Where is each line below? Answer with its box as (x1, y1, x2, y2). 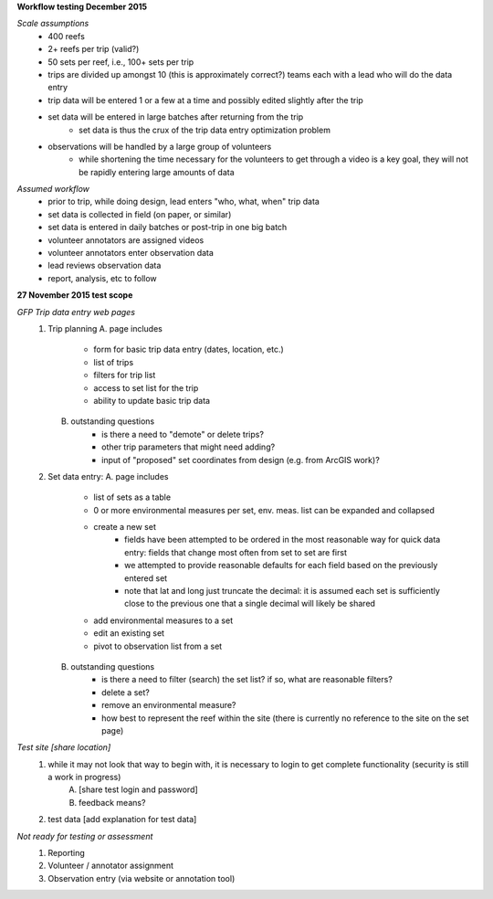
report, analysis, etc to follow (47, 272, 157, 283)
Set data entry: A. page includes (47, 471, 169, 481)
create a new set (93, 522, 157, 533)
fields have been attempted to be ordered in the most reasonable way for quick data (124, 534, 441, 545)
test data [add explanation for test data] (47, 814, 197, 825)
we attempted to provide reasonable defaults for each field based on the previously (124, 560, 438, 571)
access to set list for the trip (93, 382, 199, 393)
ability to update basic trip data (93, 395, 210, 406)
